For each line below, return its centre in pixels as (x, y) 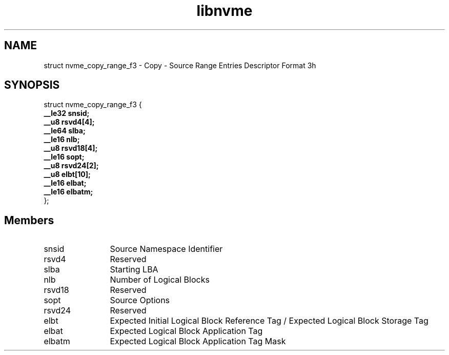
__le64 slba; (65, 131)
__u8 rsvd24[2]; (71, 166)
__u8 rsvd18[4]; (71, 148)
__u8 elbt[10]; (67, 174)
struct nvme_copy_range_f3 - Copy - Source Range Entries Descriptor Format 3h (180, 65)
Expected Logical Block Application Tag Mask (198, 341)
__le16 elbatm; (68, 192)
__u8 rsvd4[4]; (69, 122)
